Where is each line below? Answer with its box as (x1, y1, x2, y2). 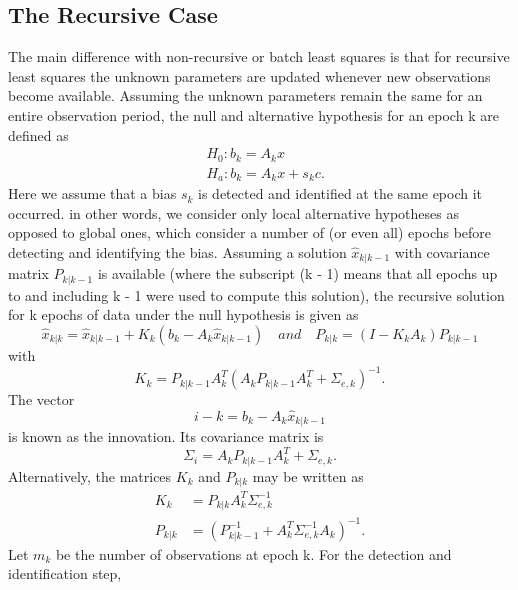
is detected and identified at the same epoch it (198, 183, 483, 204)
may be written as (252, 465, 364, 486)
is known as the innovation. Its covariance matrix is (8, 426, 324, 447)
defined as (8, 124, 69, 145)
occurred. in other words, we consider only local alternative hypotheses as (8, 202, 459, 223)
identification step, (8, 563, 122, 584)
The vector (8, 389, 75, 410)
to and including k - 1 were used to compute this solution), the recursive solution (8, 284, 505, 305)
